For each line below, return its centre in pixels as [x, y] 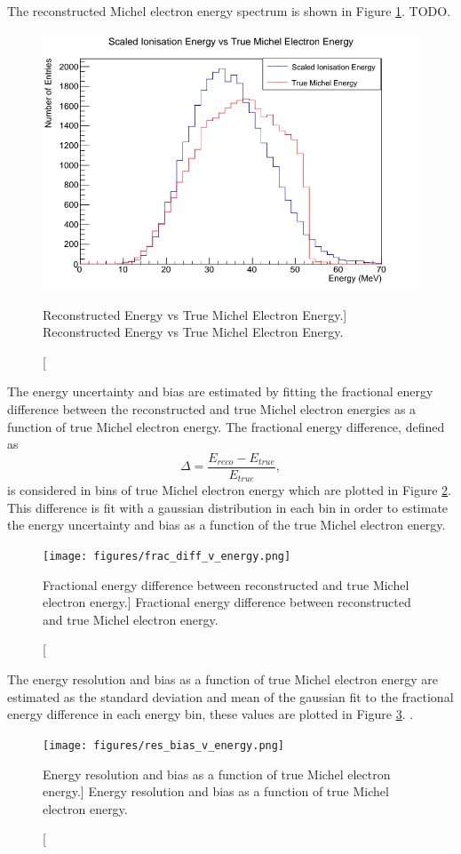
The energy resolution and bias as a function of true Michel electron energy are [223, 679]
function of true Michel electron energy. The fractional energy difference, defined [226, 426]
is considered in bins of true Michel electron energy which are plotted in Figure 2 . [230, 490]
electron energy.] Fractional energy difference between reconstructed [227, 602]
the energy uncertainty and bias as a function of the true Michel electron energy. [227, 525]
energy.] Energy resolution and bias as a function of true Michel [216, 791]
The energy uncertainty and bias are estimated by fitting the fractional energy [220, 391]
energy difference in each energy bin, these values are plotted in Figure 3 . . [211, 714]
